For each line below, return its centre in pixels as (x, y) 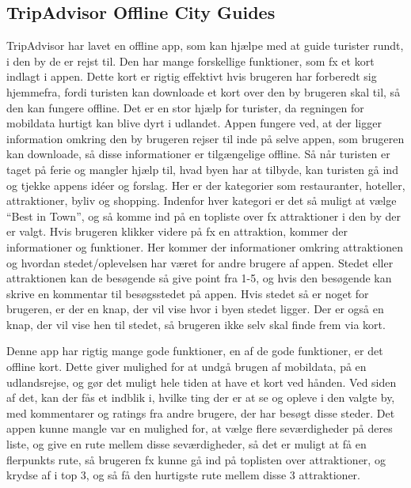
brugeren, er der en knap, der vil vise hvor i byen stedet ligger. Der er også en (195, 309)
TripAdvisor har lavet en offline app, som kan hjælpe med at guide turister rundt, (205, 45)
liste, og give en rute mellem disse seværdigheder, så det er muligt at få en (186, 444)
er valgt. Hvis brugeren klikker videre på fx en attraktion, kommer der (177, 231)
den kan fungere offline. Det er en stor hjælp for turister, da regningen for (185, 107)
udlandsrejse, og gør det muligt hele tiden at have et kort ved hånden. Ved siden (202, 382)
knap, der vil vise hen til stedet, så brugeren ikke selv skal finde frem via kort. (196, 324)
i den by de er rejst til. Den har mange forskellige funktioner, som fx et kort (190, 61)
